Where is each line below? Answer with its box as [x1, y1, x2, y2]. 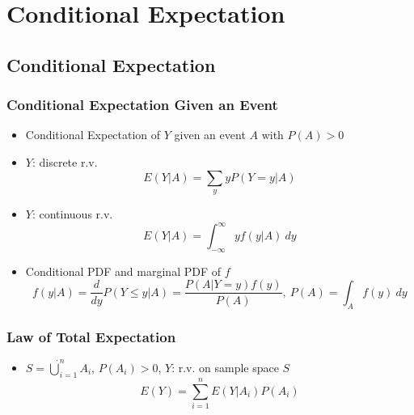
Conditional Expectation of [25, 126, 161, 143]
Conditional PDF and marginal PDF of [25, 262, 222, 279]
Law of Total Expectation [6, 326, 176, 346]
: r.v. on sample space [171, 358, 279, 375]
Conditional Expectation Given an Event [6, 95, 278, 115]
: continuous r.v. [32, 205, 113, 222]
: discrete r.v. [32, 153, 98, 170]
